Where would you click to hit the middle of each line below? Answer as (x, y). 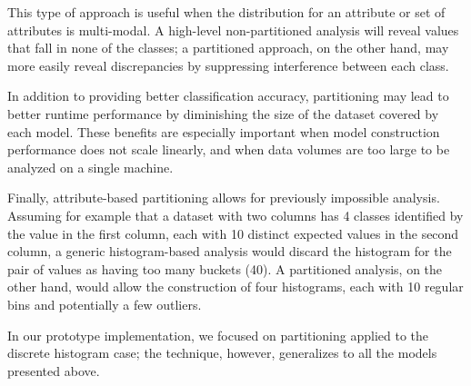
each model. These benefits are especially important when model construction (224, 131)
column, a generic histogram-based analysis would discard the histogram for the (230, 251)
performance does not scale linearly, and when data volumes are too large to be (229, 149)
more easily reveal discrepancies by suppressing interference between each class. (228, 65)
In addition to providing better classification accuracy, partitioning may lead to (228, 96)
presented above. (54, 370)
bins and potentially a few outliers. (105, 304)
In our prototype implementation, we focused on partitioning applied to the (218, 335)
